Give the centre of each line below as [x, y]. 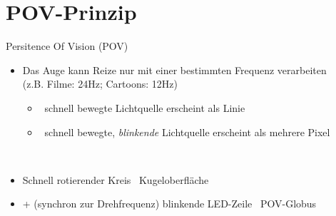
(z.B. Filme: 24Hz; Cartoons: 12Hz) [100, 84]
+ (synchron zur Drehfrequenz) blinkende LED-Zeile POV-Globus [169, 204]
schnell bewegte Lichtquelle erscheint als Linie [145, 107]
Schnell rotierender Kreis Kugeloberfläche [116, 179]
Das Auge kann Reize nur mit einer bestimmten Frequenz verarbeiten [174, 70]
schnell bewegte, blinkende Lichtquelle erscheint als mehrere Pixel [187, 132]
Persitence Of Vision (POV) [67, 46]
